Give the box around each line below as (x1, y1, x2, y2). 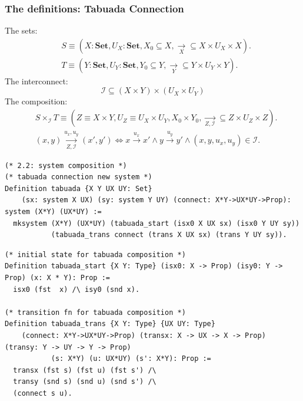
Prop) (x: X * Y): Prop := (5, 274, 110, 282)
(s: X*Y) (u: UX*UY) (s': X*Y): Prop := (51, 354, 211, 363)
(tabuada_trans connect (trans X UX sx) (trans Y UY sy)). (51, 231, 287, 239)
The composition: (5, 95, 68, 107)
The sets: (5, 24, 38, 37)
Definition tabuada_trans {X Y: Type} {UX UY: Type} (5, 320, 215, 328)
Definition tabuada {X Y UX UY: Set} (5, 184, 152, 193)
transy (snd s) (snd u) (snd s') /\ (13, 377, 157, 386)
